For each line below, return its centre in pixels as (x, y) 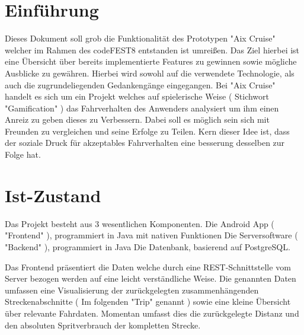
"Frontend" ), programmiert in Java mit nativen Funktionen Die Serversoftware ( (151, 235)
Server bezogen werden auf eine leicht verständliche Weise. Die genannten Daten (151, 278)
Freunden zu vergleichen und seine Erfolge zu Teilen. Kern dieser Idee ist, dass (147, 131)
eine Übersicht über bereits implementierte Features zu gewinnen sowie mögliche (151, 61)
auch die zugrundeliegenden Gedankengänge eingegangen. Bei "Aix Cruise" (140, 84)
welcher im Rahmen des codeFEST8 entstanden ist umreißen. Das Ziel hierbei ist (152, 50)
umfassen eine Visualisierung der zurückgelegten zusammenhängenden (132, 290)
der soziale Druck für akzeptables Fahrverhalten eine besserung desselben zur (145, 143)
